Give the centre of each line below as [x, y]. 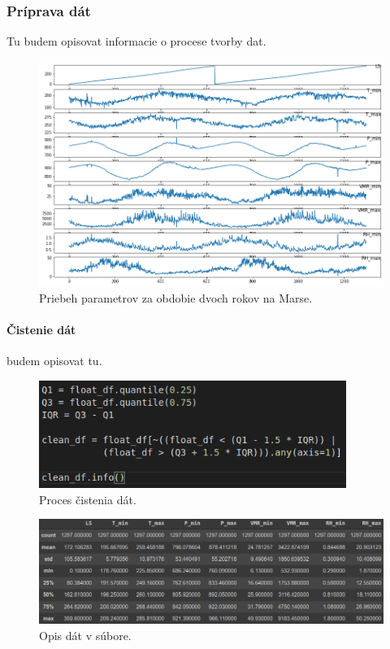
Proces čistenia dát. [88, 499]
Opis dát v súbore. [85, 635]
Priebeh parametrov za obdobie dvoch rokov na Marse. [176, 297]
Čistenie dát [41, 330]
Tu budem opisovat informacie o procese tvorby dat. [136, 41]
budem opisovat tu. [54, 361]
